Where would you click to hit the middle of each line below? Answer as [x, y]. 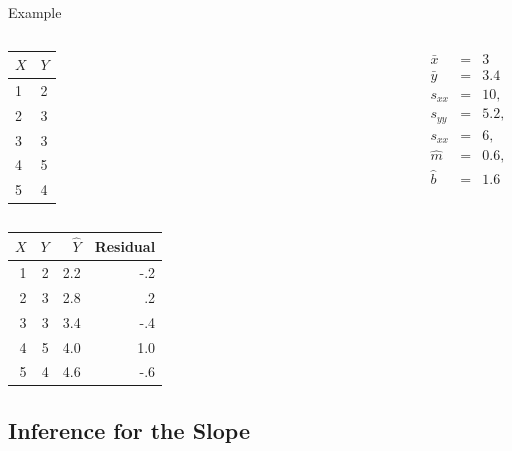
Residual [125, 246]
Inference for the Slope [129, 429]
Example [35, 12]
